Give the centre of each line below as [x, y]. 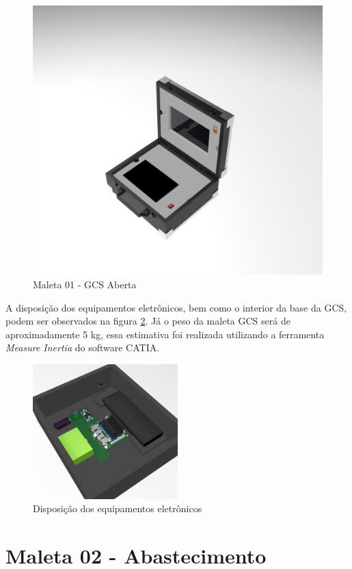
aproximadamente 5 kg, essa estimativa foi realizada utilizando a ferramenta [165, 334]
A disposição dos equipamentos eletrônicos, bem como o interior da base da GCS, [176, 307]
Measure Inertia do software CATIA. [83, 347]
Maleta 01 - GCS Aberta [85, 284]
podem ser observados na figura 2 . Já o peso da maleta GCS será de [148, 321]
